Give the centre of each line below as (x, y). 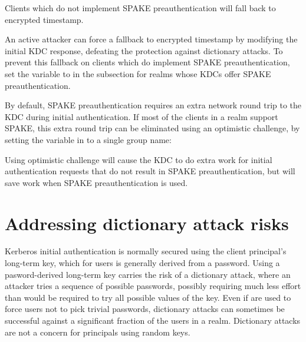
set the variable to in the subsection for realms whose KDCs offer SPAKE (138, 73)
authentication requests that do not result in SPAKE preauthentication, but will (150, 171)
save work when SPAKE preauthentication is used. (96, 182)
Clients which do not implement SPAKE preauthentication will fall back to (140, 8)
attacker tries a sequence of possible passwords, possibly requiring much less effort (153, 286)
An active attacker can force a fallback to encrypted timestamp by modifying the (151, 39)
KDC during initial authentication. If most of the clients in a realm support (142, 116)
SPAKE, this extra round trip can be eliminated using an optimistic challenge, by (152, 128)
